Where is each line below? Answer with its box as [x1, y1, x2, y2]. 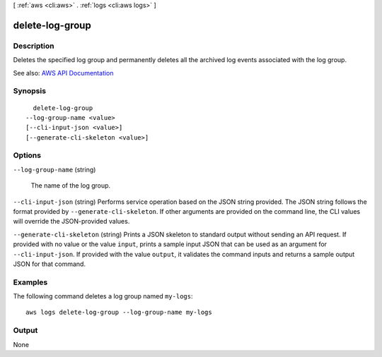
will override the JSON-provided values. [13, 217, 130, 226]
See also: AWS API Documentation [13, 68, 114, 77]
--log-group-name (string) [13, 165, 96, 174]
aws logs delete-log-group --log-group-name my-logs [25, 308, 212, 317]
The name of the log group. [30, 181, 111, 190]
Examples [13, 277, 48, 287]
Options [13, 150, 42, 160]
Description [13, 41, 54, 51]
